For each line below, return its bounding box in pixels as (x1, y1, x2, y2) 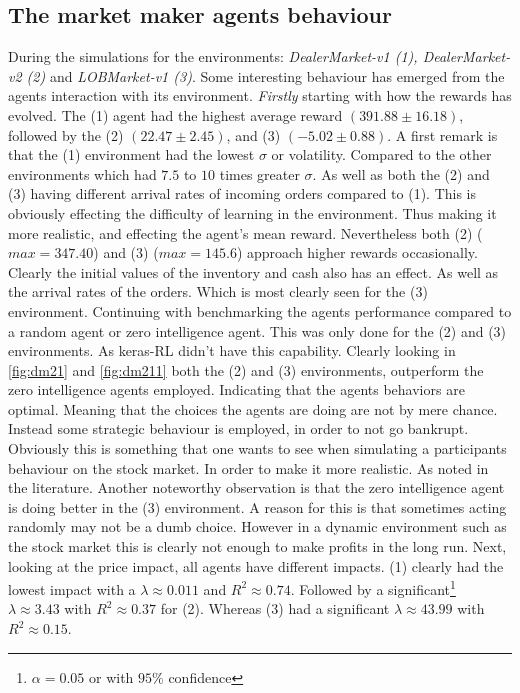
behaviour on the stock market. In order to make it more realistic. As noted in (8, 457, 489, 478)
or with (88, 666, 134, 687)
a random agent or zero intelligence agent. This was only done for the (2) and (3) (8, 320, 507, 341)
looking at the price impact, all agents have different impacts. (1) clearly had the (8, 555, 504, 576)
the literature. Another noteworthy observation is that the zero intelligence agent (8, 477, 505, 498)
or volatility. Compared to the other (271, 144, 492, 165)
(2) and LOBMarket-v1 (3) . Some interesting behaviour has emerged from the (26, 65, 505, 86)
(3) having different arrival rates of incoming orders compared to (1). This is (8, 183, 477, 204)
